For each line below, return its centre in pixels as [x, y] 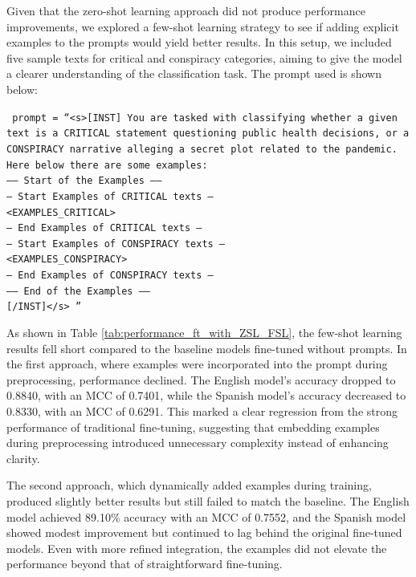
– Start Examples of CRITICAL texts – [110, 196]
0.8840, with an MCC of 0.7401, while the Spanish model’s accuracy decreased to [206, 395]
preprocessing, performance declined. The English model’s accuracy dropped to [201, 379]
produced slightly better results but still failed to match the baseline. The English [208, 501]
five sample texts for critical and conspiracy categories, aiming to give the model [204, 57]
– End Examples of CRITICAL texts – [104, 228]
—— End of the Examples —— [78, 291]
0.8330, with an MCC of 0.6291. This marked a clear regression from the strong [202, 411]
